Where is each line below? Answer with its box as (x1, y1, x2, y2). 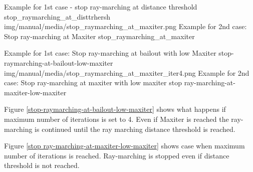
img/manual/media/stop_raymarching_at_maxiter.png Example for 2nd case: (4, 21, 247, 32)
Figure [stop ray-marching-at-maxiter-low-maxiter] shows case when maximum (4, 140, 245, 151)
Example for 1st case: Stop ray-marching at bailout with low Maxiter (4, 48, 216, 58)
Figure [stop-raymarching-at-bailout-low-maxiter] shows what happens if (4, 104, 226, 114)
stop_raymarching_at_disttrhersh (4, 11, 110, 22)
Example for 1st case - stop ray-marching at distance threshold (4, 2, 197, 12)
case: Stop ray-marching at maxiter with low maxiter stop (4, 77, 182, 88)
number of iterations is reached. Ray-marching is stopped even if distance (4, 150, 229, 160)
